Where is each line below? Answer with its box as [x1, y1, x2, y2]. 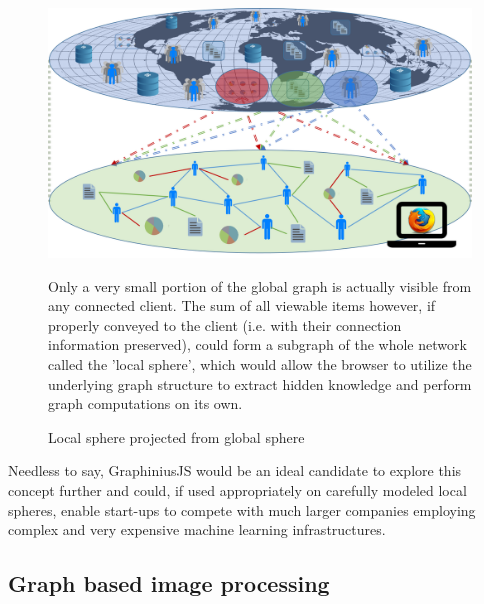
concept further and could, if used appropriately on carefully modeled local [8, 480, 467, 501]
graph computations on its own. [48, 393, 243, 414]
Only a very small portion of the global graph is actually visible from [48, 275, 472, 296]
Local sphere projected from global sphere [48, 426, 305, 447]
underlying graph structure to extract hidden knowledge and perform [48, 373, 472, 394]
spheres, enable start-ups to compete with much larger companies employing [8, 499, 476, 520]
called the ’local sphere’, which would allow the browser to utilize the [48, 354, 472, 375]
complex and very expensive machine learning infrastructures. [8, 519, 386, 540]
